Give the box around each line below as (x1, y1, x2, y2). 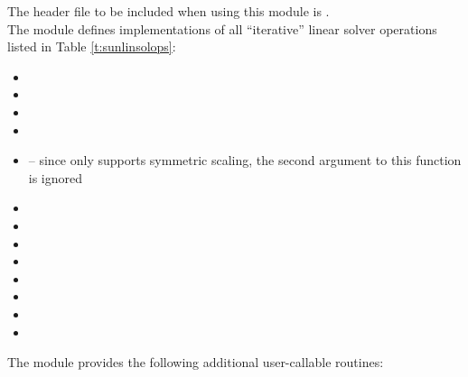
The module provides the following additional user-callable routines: (7, 353, 384, 372)
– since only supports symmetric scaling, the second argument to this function (28, 151, 462, 170)
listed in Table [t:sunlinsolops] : (7, 37, 176, 56)
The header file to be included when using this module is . (7, 2, 330, 20)
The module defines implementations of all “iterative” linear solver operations (7, 19, 437, 38)
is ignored (28, 168, 83, 187)
